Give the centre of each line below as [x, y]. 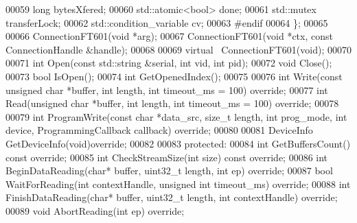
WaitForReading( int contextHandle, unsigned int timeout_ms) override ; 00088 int [178, 184]
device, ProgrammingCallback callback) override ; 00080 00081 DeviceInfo [159, 130]
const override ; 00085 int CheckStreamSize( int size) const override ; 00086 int [167, 157]
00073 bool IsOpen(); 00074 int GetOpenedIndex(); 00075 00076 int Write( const [174, 76]
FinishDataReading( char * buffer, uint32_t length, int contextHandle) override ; [172, 197]
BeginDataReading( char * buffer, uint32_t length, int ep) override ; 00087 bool [169, 171]
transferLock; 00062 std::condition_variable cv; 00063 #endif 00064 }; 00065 [167, 22]
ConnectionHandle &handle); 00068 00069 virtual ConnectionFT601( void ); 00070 [178, 49]
